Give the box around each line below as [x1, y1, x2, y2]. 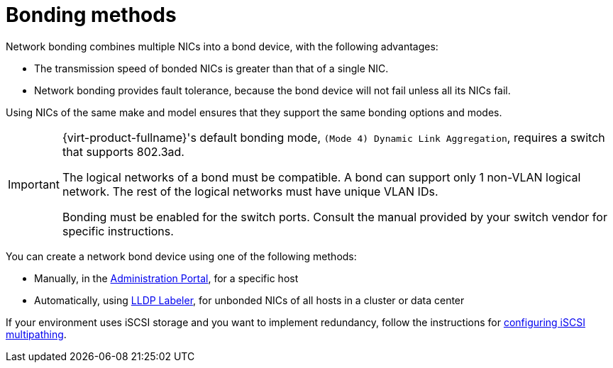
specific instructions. [62, 223, 174, 238]
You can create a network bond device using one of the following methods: [6, 250, 357, 262]
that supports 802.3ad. [62, 144, 184, 159]
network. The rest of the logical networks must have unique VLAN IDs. [62, 184, 438, 199]
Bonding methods [6, 3, 177, 27]
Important [8, 177, 60, 191]
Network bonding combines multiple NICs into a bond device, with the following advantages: [6, 40, 438, 52]
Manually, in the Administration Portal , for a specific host [34, 272, 299, 284]
